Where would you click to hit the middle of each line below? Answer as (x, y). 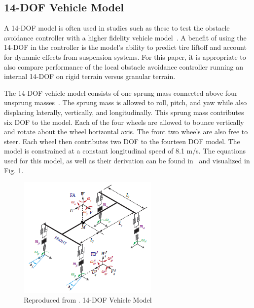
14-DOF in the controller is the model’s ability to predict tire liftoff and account (125, 47)
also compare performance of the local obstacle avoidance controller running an (124, 66)
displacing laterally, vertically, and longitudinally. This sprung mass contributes (124, 112)
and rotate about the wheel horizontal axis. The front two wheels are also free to (126, 132)
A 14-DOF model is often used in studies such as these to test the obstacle (117, 28)
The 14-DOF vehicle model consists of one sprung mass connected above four (121, 93)
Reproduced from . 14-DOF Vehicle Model (88, 299)
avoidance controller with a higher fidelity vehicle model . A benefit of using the (125, 37)
